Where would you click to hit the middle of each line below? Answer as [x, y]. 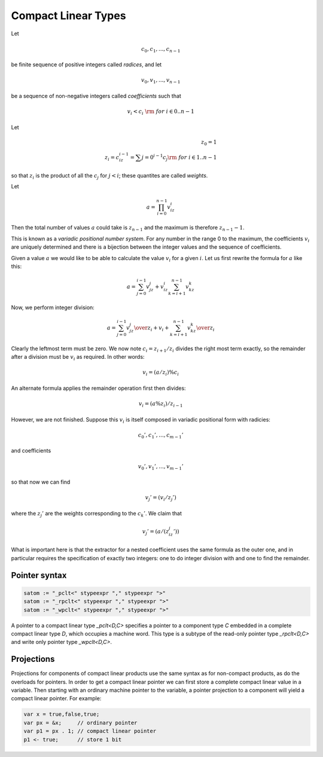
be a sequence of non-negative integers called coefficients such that [96, 96]
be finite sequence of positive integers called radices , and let [86, 65]
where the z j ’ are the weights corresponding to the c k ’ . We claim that [97, 514]
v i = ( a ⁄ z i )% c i [161, 373]
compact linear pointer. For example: [56, 698]
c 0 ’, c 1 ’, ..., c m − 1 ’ [161, 435]
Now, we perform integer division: [53, 307]
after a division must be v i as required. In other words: [78, 358]
